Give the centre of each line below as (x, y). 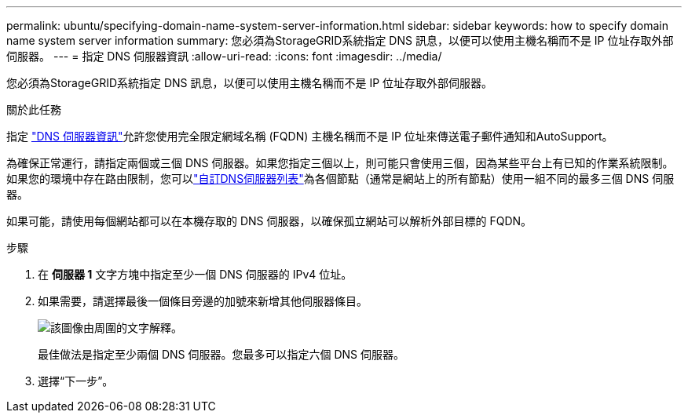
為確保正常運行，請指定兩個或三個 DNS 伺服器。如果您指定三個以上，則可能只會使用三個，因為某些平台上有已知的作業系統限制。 (340, 163)
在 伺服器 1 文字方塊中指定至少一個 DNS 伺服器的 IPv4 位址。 (195, 274)
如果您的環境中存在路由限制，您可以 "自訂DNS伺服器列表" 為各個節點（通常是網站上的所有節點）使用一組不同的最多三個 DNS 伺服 (340, 179)
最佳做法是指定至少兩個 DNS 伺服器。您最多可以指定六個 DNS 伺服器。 (221, 354)
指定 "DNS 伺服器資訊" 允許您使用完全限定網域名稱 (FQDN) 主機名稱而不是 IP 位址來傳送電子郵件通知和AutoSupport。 (310, 136)
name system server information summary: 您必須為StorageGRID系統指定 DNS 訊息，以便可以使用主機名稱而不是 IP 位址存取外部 (340, 40)
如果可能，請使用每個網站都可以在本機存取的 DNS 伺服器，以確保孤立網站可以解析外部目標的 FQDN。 (269, 221)
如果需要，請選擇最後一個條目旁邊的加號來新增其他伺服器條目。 (203, 301)
